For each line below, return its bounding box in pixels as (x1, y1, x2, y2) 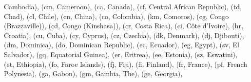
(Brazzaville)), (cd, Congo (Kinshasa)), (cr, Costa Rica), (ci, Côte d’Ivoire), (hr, (4, 20, 243, 31)
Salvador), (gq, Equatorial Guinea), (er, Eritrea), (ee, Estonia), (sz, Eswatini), (4, 49, 237, 59)
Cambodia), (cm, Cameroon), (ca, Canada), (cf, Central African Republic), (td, (4, 1, 242, 11)
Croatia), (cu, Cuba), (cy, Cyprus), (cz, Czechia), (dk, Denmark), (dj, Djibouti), (4, 30, 244, 40)
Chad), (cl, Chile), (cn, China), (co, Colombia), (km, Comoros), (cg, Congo (4, 11, 229, 21)
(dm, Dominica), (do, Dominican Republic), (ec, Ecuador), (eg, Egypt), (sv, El (4, 40, 239, 50)
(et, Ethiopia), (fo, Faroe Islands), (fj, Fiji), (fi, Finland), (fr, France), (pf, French (4, 59, 248, 69)
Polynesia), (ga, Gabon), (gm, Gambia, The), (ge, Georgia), (4, 68, 183, 79)
